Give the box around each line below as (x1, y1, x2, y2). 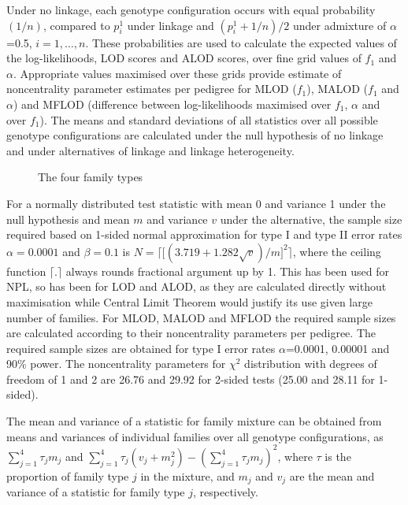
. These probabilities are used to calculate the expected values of (85, 34, 397, 50)
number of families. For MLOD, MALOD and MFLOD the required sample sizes (6, 309, 396, 325)
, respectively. (193, 484, 258, 500)
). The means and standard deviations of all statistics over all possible (39, 111, 378, 128)
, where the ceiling (292, 243, 381, 259)
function (6, 262, 46, 279)
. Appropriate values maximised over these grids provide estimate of (13, 65, 342, 81)
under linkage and (127, 17, 214, 33)
